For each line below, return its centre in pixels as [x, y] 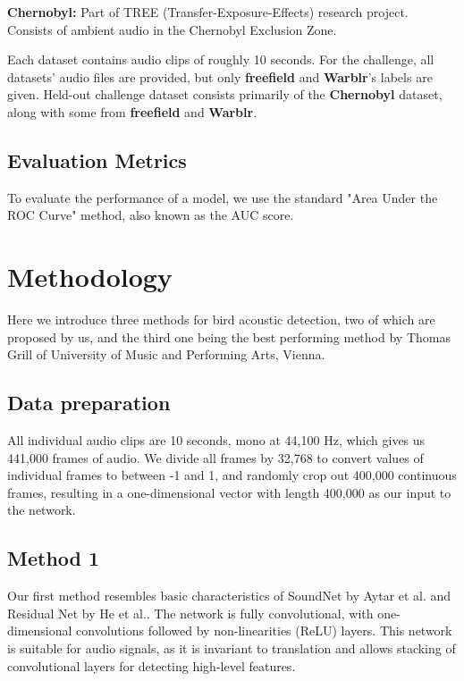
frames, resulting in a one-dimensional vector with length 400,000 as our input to [229, 492]
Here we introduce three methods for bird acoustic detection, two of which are [221, 319]
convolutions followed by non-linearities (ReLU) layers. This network [264, 631]
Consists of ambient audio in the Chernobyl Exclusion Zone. [172, 29]
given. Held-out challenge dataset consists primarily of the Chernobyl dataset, [225, 94]
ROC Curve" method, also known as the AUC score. [151, 215]
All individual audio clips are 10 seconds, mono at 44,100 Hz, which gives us [216, 440]
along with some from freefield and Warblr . [132, 111]
